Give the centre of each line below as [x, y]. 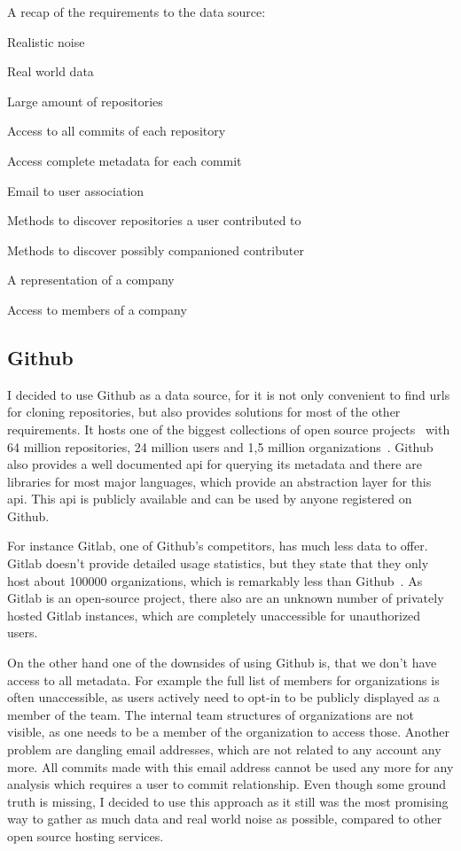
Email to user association [76, 190]
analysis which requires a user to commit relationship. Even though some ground [227, 784]
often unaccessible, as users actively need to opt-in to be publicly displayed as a [223, 697]
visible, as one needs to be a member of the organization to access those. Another [229, 732]
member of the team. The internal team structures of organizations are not [211, 714]
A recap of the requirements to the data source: [137, 12]
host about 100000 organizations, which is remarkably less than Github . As [215, 580]
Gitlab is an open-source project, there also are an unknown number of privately [226, 598]
